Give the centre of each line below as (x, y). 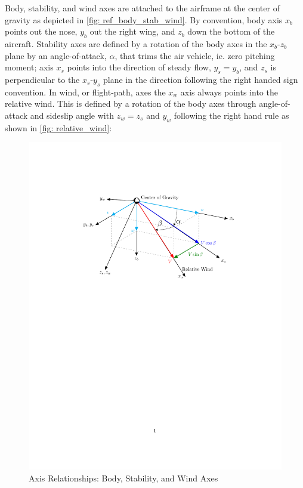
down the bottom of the (231, 31)
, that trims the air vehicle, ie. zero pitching (195, 55)
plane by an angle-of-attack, (56, 55)
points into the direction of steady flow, (139, 67)
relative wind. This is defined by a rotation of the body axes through (131, 104)
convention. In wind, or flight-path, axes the (85, 92)
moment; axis (29, 67)
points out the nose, (41, 31)
